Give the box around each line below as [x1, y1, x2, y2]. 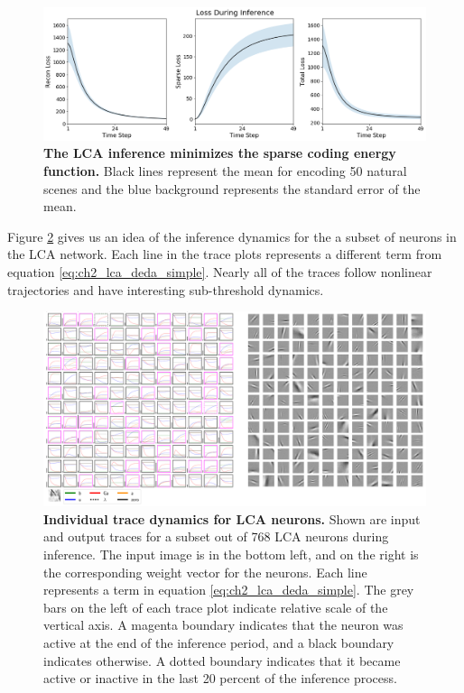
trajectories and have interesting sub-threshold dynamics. [7, 280, 324, 299]
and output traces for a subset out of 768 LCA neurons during [43, 527, 389, 546]
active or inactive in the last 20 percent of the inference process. [43, 669, 397, 688]
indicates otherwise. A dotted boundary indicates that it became [43, 651, 401, 670]
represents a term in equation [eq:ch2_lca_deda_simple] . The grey [43, 580, 414, 599]
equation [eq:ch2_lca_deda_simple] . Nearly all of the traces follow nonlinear [7, 262, 432, 281]
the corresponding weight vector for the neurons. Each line [43, 562, 367, 581]
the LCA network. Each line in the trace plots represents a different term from [7, 245, 442, 263]
